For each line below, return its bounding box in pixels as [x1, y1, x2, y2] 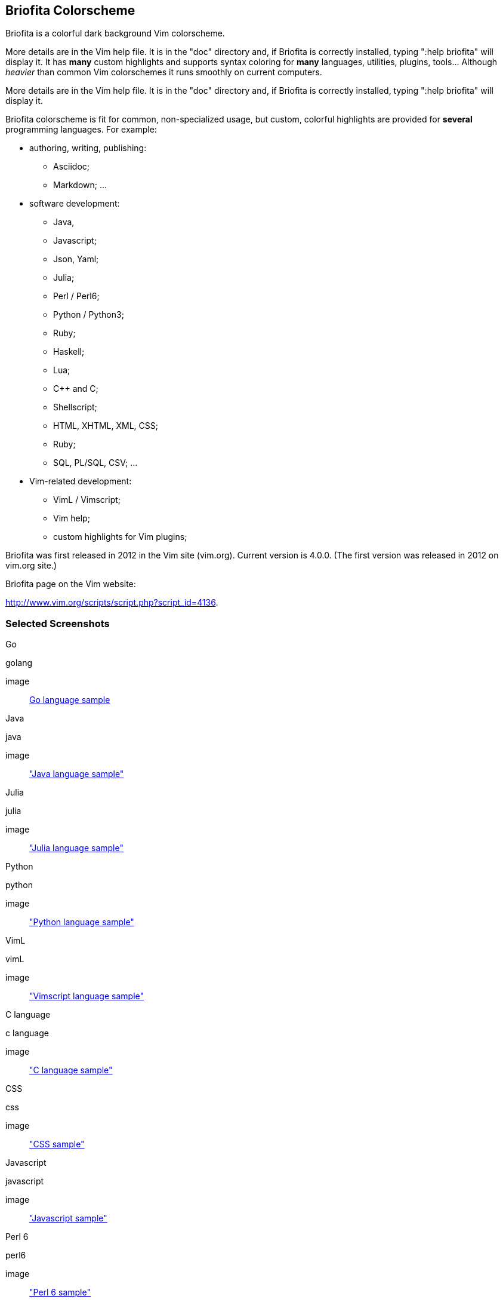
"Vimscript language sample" [29, 991, 144, 1002]
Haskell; [53, 346, 85, 357]
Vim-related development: [29, 476, 132, 487]
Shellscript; [53, 402, 97, 413]
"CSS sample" [29, 1139, 85, 1150]
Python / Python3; [53, 309, 124, 320]
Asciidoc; [53, 161, 90, 172]
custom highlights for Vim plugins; [53, 532, 187, 542]
